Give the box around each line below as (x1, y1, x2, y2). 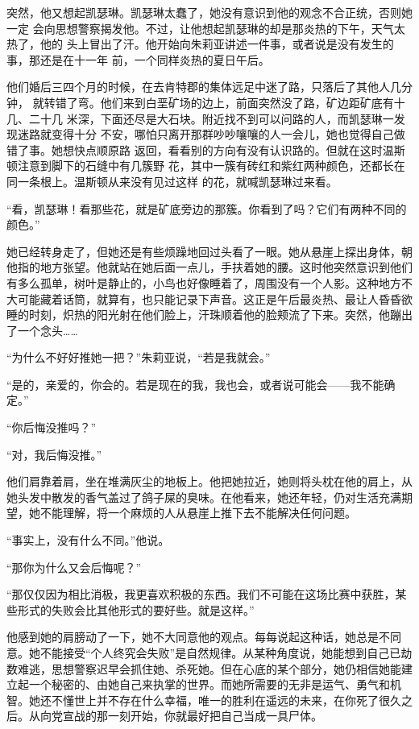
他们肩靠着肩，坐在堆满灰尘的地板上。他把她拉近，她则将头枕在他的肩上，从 (6, 473, 413, 490)
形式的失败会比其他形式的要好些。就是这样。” (17, 601, 255, 618)
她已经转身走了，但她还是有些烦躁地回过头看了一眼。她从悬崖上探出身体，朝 (6, 242, 413, 259)
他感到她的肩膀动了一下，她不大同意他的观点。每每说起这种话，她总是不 (6, 628, 390, 645)
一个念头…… (17, 321, 78, 338)
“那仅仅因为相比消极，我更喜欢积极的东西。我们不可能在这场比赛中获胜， (6, 586, 396, 603)
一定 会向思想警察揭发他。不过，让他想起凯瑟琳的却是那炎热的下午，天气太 (6, 19, 405, 36)
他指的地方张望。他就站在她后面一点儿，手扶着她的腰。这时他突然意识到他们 (6, 259, 413, 275)
